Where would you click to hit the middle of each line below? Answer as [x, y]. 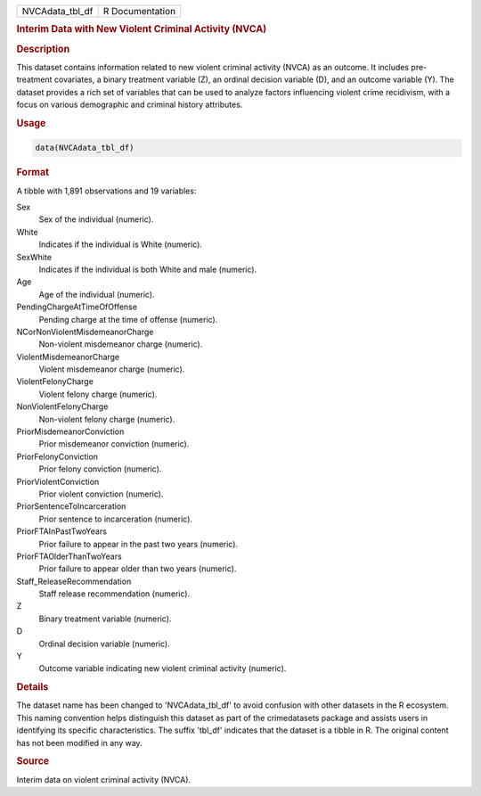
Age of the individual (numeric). [97, 294]
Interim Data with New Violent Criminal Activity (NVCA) [142, 29]
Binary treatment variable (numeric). [105, 619]
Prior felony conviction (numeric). [100, 469]
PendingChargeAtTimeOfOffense [77, 307]
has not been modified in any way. [79, 743]
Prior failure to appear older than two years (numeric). [138, 569]
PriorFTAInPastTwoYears [61, 531]
